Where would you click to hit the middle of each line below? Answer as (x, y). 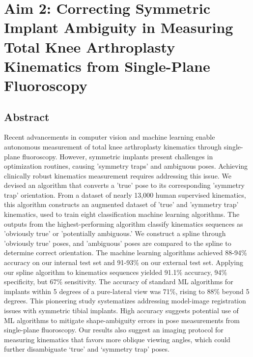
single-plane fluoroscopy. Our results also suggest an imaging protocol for (114, 330)
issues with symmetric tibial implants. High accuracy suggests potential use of (121, 311)
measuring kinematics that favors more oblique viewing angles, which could (117, 339)
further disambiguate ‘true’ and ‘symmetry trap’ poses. (87, 349)
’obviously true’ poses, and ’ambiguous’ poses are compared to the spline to (118, 243)
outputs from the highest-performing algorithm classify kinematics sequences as (124, 223)
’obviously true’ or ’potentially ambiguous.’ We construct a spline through (115, 233)
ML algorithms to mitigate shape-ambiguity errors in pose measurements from (122, 320)
